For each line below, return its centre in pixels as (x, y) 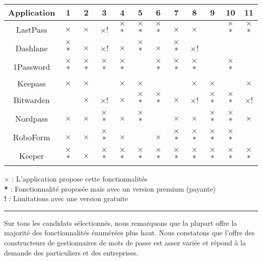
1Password (32, 67)
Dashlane (31, 48)
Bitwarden (31, 100)
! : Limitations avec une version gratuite (66, 198)
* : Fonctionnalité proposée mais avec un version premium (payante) (110, 188)
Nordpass (32, 118)
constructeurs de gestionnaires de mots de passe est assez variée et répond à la (125, 242)
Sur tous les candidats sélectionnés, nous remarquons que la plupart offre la (121, 223)
